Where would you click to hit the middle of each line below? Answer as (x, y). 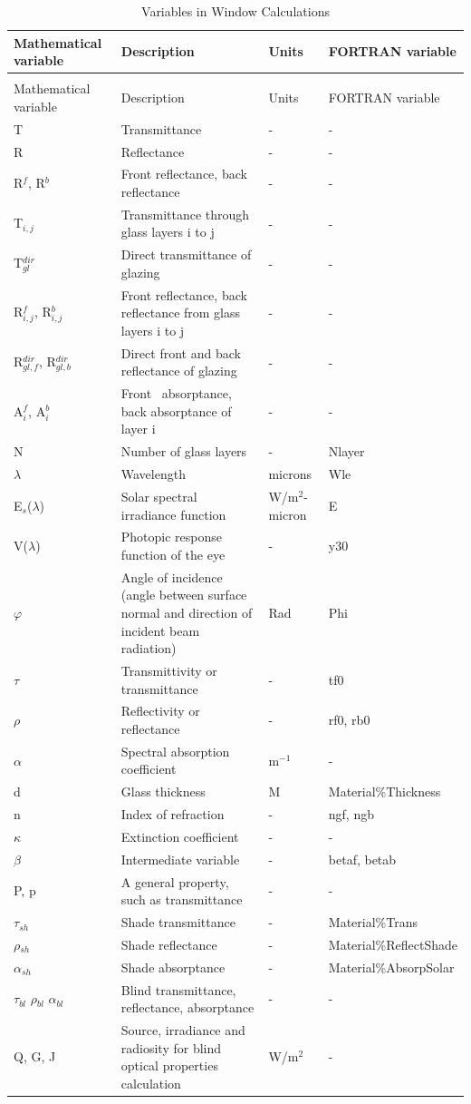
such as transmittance (182, 899)
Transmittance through (185, 214)
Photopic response (172, 537)
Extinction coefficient (180, 836)
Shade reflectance (169, 944)
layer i (138, 429)
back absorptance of (176, 410)
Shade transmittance (178, 922)
